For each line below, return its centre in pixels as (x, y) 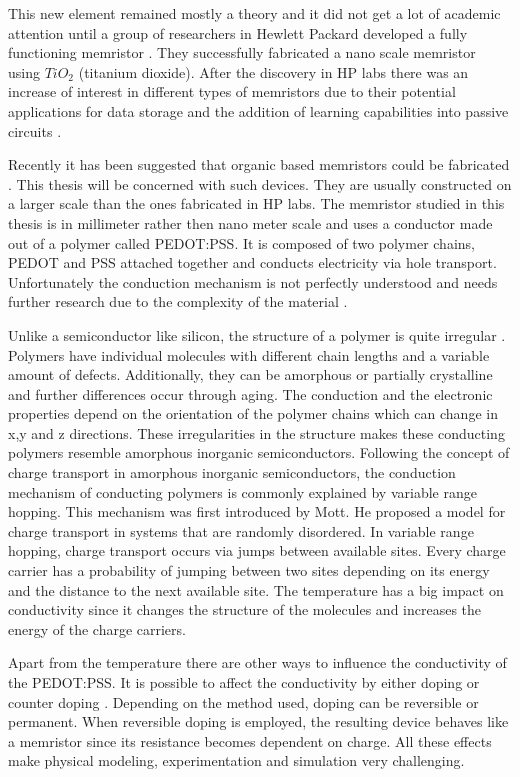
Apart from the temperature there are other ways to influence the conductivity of (257, 662)
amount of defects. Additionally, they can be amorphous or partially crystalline (250, 374)
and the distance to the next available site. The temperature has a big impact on (256, 589)
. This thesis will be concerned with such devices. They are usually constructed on (260, 183)
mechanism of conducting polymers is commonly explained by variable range (242, 491)
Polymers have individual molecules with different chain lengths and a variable (249, 354)
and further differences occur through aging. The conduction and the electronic (250, 393)
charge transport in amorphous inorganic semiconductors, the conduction (232, 472)
